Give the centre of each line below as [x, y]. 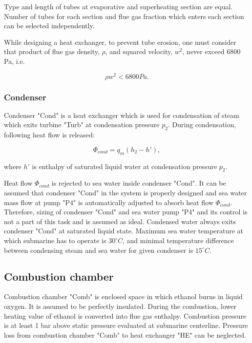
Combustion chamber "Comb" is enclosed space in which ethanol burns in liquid [123, 296]
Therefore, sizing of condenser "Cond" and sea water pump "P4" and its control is [126, 212]
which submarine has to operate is [55, 240]
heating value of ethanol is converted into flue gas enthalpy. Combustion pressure [125, 315]
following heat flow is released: [49, 135]
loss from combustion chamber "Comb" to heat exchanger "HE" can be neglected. [125, 334]
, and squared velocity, [139, 51]
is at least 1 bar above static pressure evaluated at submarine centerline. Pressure [126, 325]
